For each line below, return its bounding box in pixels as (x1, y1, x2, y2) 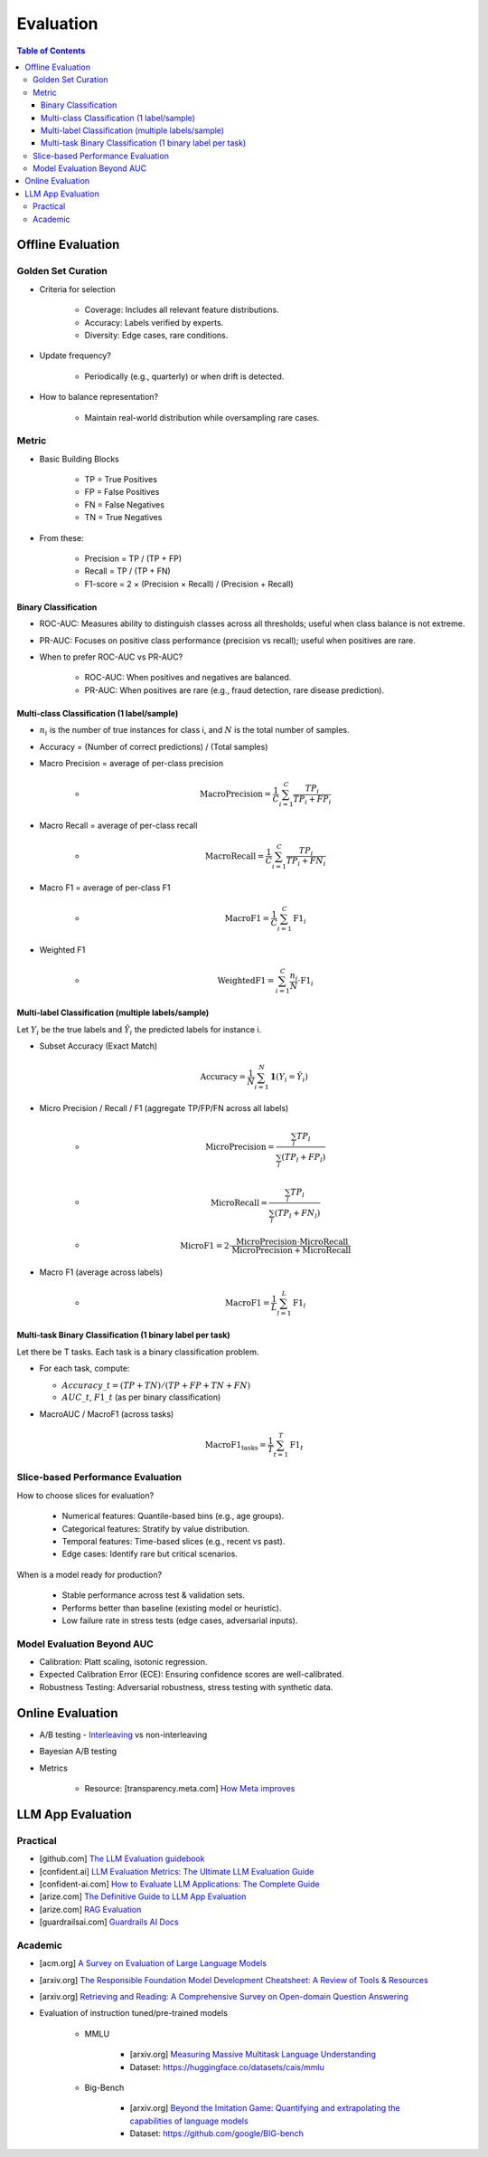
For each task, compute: (39, 1363, 130, 1374)
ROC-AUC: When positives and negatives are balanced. (84, 672, 292, 683)
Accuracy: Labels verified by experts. (84, 317, 224, 328)
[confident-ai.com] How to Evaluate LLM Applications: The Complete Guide (39, 1878, 320, 1889)
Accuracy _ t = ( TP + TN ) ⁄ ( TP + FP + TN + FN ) (61, 1380, 251, 1391)
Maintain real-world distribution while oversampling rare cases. (84, 412, 320, 423)
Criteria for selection (39, 283, 117, 294)
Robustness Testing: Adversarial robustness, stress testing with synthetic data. (39, 1681, 333, 1692)
